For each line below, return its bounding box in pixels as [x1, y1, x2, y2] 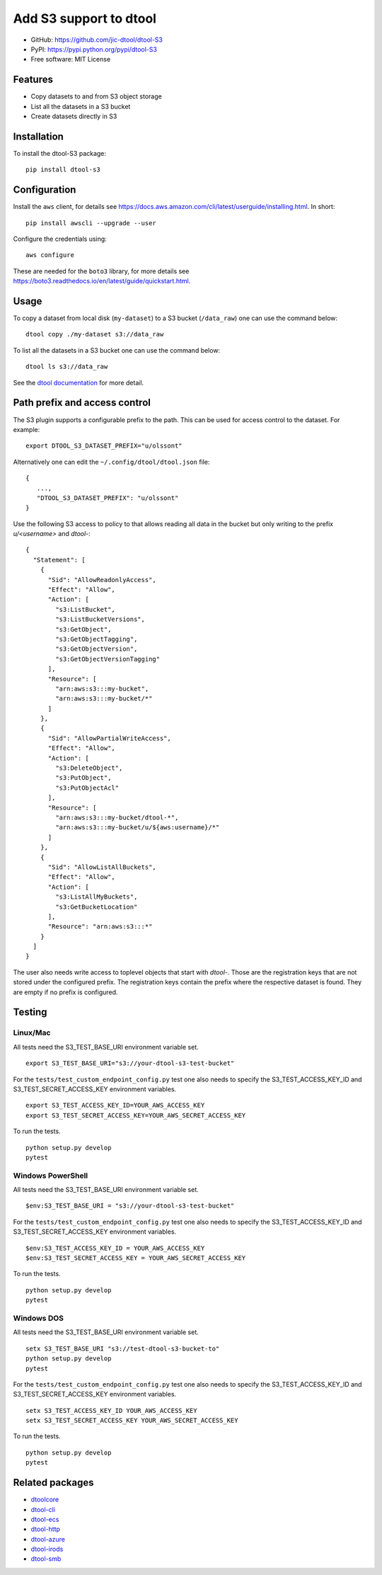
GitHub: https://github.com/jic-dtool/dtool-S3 [30, 35, 163, 44]
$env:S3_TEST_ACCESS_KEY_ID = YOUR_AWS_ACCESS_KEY [25, 1244, 205, 1252]
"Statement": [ [33, 556, 86, 564]
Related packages [13, 1477, 95, 1489]
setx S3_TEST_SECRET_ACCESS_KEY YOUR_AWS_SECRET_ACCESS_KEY [25, 1416, 238, 1425]
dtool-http [30, 1525, 60, 1533]
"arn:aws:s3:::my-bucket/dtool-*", [55, 814, 179, 821]
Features [13, 74, 53, 86]
